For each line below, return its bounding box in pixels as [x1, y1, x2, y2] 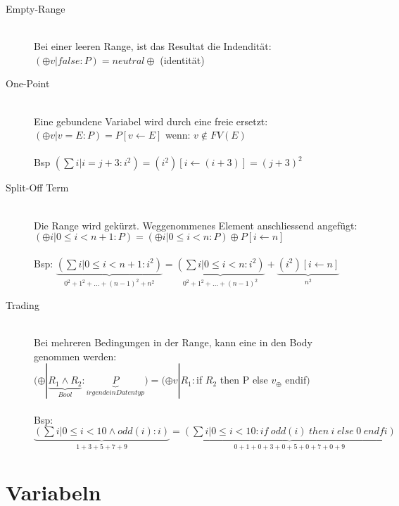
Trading [6, 297, 39, 312]
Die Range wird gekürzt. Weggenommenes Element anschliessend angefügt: [34, 217, 357, 232]
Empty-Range [6, 1, 65, 15]
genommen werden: [34, 348, 117, 363]
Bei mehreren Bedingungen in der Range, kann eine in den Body [34, 334, 313, 349]
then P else [220, 372, 268, 387]
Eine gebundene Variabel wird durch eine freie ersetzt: [34, 113, 268, 128]
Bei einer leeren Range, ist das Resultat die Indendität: [34, 39, 272, 53]
